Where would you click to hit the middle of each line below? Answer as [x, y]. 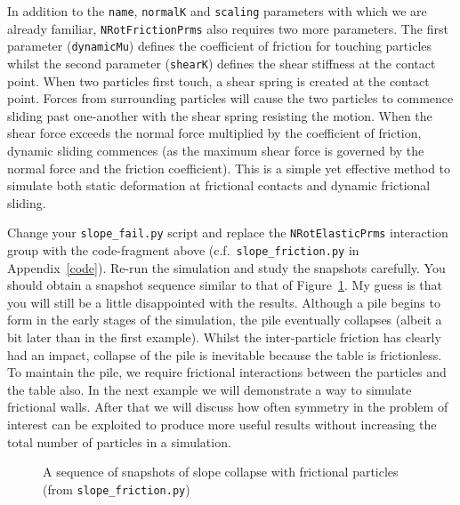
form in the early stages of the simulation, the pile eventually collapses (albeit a [225, 320]
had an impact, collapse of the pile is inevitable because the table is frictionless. [225, 354]
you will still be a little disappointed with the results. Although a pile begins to [224, 302]
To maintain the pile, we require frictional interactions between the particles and [227, 372]
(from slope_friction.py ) [117, 489]
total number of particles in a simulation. [119, 441]
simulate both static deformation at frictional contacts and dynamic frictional [219, 185]
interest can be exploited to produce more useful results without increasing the [222, 425]
